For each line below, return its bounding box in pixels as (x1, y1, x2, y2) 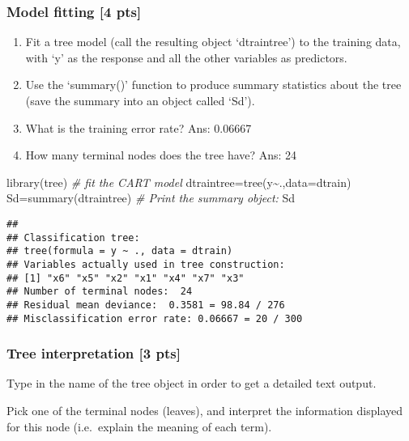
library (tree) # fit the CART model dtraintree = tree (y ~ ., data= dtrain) (6, 173, 351, 190)
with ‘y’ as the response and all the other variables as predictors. (25, 49, 347, 66)
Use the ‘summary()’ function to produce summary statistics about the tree (25, 76, 402, 93)
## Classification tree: (6, 231, 140, 244)
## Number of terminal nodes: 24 (6, 286, 193, 298)
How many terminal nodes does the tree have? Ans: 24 (25, 146, 297, 163)
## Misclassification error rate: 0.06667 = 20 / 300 (6, 312, 303, 324)
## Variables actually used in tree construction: (6, 258, 285, 270)
